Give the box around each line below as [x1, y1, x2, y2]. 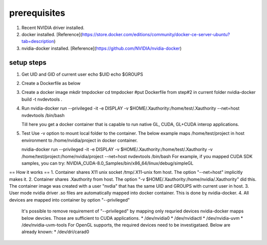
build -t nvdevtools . [21, 96, 63, 102]
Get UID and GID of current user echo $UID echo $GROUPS [21, 71, 143, 77]
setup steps [9, 58, 47, 67]
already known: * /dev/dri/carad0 [21, 229, 89, 235]
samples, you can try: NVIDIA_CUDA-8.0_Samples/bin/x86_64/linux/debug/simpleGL [21, 160, 194, 166]
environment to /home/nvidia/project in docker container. [21, 137, 138, 143]
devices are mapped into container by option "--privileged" [9, 197, 130, 203]
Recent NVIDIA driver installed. [21, 25, 85, 31]
